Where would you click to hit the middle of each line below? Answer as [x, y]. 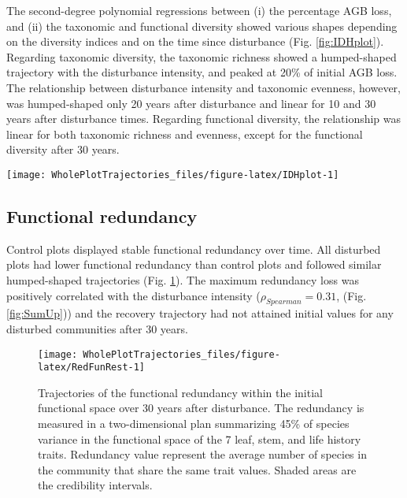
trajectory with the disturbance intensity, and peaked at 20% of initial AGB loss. [202, 72]
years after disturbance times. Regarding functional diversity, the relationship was [204, 119]
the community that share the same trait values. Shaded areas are [197, 469]
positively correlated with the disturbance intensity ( [133, 295]
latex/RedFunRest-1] [92, 368]
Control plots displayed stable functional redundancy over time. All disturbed [194, 249]
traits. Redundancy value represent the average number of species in [202, 454]
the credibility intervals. [95, 485]
